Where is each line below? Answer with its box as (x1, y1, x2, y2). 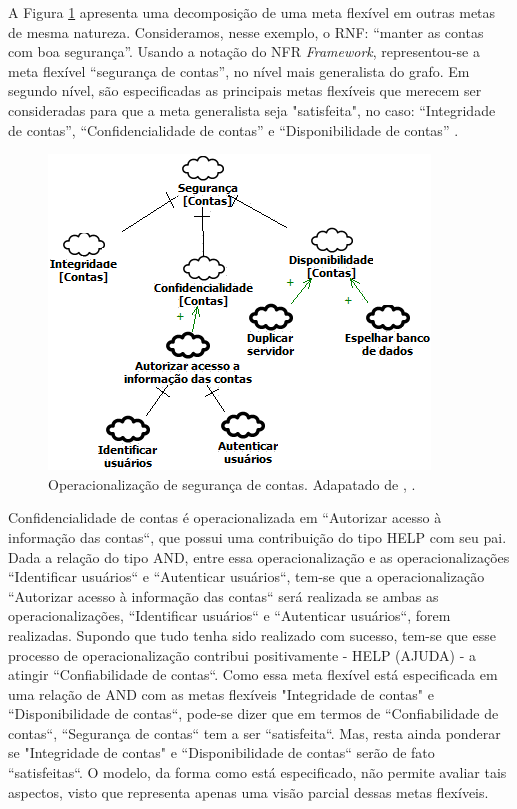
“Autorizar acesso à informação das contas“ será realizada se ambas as (8, 585, 439, 606)
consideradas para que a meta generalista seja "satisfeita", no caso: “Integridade (8, 99, 496, 120)
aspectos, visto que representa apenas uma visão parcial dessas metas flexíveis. (8, 781, 489, 802)
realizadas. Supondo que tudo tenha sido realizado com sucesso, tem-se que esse (8, 624, 496, 645)
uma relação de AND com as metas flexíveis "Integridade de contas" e (8, 683, 434, 704)
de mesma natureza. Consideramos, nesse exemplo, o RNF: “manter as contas (8, 21, 484, 42)
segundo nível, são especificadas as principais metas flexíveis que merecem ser (8, 80, 482, 101)
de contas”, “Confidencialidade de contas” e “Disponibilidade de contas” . (8, 119, 459, 140)
